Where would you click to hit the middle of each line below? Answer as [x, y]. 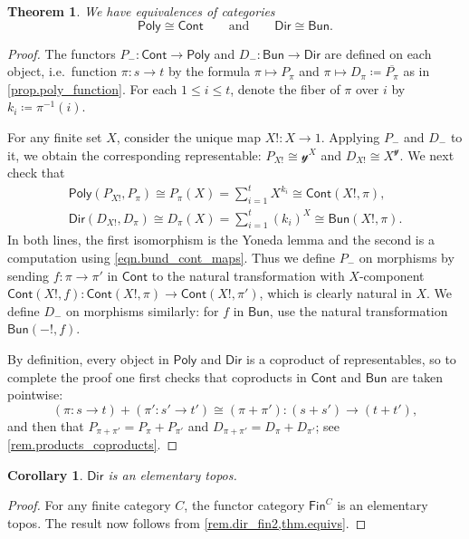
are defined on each [378, 53]
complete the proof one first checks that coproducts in [157, 376]
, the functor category [244, 505]
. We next [427, 154]
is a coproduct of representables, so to [351, 358]
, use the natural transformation [359, 310]
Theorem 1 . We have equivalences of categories [141, 11]
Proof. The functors [62, 53]
